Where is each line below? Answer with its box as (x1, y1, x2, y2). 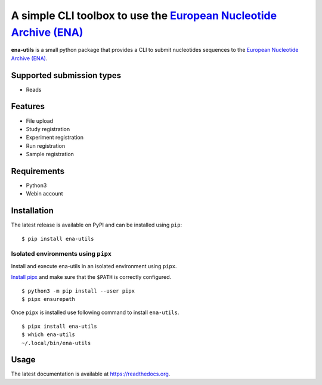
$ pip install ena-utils (21, 235, 94, 242)
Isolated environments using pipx (11, 250, 112, 258)
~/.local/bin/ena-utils (21, 340, 91, 346)
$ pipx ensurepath (21, 296, 76, 303)
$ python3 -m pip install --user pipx (21, 287, 135, 294)
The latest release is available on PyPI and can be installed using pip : (11, 221, 182, 229)
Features (11, 101, 45, 111)
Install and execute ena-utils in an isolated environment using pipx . (11, 262, 177, 269)
